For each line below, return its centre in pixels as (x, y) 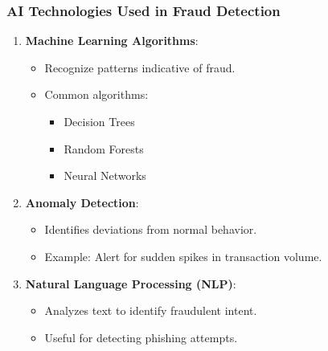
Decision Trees (99, 121)
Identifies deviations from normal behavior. (151, 229)
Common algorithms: (96, 94)
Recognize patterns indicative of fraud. (140, 67)
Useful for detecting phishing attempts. (141, 337)
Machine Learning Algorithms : (112, 41)
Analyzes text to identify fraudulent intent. (151, 310)
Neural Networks (105, 175)
